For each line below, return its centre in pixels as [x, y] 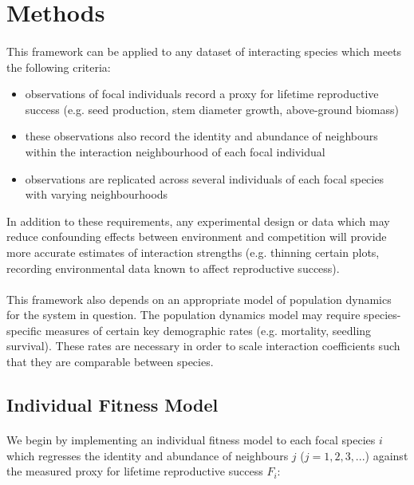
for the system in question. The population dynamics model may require [183, 315]
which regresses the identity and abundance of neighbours [148, 455]
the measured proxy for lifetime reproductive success [135, 471]
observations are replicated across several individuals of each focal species [204, 178]
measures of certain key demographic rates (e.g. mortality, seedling [208, 330]
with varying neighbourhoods [97, 194]
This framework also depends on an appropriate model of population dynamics [199, 299]
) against [386, 455]
